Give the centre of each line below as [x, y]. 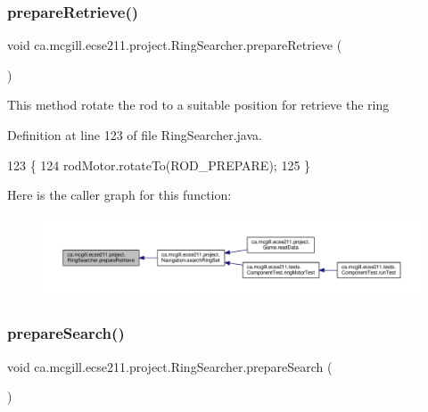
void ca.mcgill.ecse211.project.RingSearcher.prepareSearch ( [170, 366]
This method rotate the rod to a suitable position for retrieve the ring [198, 105]
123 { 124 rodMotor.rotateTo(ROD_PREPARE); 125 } [159, 165]
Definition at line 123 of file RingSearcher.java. [135, 135]
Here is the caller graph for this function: [119, 195]
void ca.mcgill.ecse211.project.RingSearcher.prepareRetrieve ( [175, 45]
